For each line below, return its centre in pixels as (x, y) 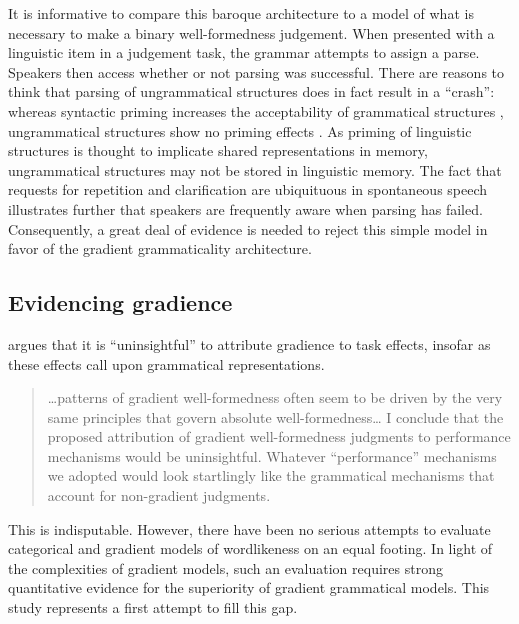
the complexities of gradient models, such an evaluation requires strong (225, 567)
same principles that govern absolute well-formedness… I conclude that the (275, 416)
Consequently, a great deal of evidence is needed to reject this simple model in (248, 228)
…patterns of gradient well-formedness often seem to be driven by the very (275, 397)
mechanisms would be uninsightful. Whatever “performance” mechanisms (272, 455)
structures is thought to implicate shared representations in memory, (218, 150)
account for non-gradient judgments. (159, 495)
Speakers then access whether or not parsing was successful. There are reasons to (256, 71)
